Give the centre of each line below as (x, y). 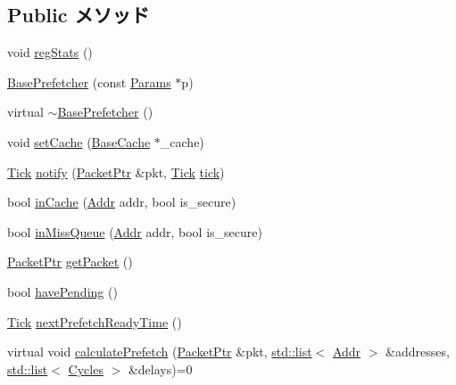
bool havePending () (62, 291)
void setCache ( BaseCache (79, 141)
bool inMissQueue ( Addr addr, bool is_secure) (135, 231)
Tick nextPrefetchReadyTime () (95, 321)
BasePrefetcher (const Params (89, 82)
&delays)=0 (160, 369)
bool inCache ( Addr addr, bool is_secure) (122, 202)
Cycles (86, 369)
